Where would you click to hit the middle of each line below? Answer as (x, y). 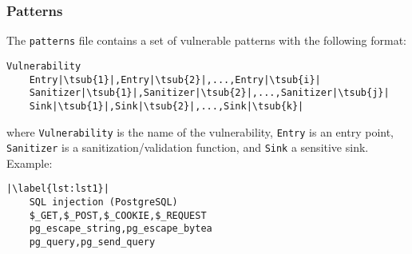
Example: (30, 163)
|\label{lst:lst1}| (58, 189)
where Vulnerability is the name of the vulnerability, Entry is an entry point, (200, 131)
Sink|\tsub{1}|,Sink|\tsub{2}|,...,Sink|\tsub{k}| (166, 106)
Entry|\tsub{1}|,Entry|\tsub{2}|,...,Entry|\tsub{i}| (175, 79)
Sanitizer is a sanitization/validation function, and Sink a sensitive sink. (188, 147)
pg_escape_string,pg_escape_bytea (121, 229)
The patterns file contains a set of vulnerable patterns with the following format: (206, 40)
